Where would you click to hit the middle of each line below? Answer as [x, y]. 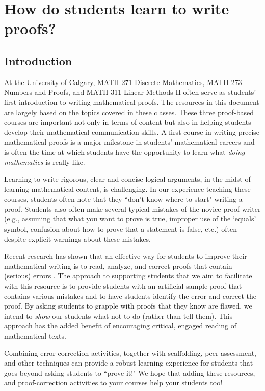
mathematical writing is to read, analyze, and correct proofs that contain [118, 266]
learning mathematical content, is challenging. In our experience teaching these [127, 189]
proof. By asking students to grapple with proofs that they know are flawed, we [128, 306]
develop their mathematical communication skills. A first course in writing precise [132, 132]
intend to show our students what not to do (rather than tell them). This [118, 315]
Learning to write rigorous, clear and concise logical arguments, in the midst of [127, 179]
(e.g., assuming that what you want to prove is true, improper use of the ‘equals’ [130, 219]
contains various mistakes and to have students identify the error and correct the [130, 296]
